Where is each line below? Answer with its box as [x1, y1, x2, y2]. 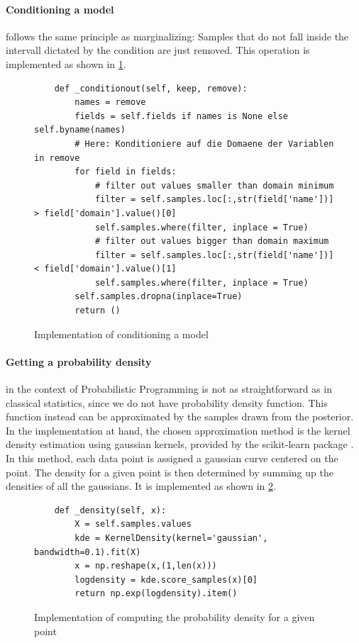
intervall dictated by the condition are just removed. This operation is [6, 43, 310, 57]
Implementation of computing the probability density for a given [34, 609, 315, 624]
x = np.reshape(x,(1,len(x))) [74, 561, 217, 571]
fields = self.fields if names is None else [74, 111, 288, 121]
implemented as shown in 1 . [6, 56, 126, 71]
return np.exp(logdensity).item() [74, 588, 238, 599]
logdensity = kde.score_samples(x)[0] [74, 574, 258, 585]
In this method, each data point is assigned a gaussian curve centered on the [6, 451, 338, 466]
